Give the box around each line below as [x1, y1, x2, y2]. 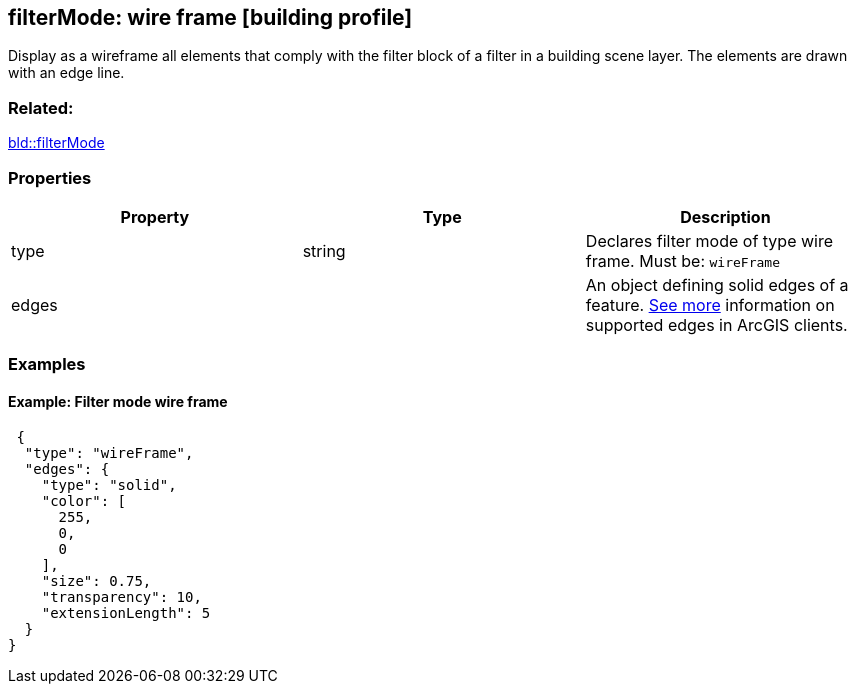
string [302, 240, 346, 261]
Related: [8, 97, 74, 118]
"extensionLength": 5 [41, 604, 211, 621]
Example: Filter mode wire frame [8, 392, 228, 410]
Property [120, 206, 190, 227]
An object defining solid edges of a [585, 274, 849, 295]
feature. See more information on [585, 294, 835, 315]
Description [680, 206, 771, 227]
